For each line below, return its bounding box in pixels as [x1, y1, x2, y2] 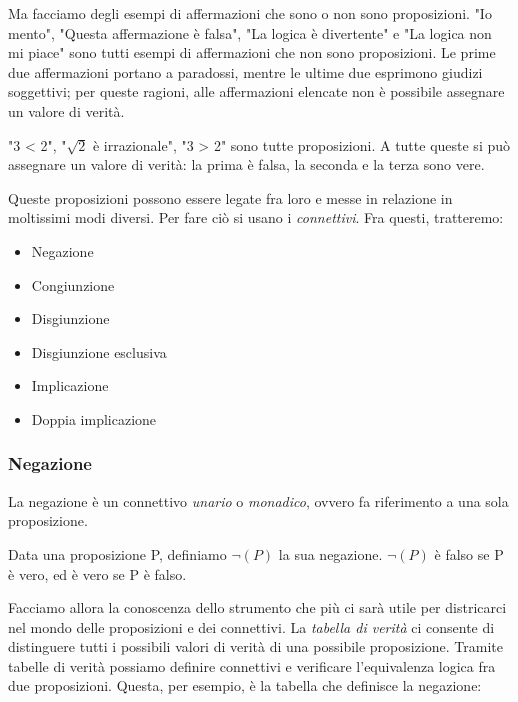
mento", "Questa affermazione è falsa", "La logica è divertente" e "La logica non [8, 22, 492, 43]
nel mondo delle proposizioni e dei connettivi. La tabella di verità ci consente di [8, 616, 495, 637]
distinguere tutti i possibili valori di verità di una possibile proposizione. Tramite [8, 636, 503, 657]
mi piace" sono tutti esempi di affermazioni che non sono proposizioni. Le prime [8, 42, 496, 63]
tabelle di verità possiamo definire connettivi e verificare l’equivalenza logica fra [8, 655, 496, 676]
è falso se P [434, 543, 504, 564]
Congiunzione [31, 274, 115, 295]
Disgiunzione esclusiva [31, 341, 167, 362]
